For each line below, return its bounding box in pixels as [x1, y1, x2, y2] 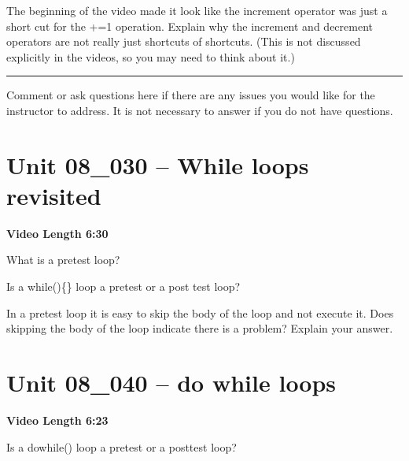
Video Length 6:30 [6, 225, 109, 241]
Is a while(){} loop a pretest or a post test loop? [6, 278, 241, 295]
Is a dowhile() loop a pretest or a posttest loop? [6, 438, 237, 455]
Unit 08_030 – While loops [6, 148, 309, 180]
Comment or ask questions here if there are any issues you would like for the [6, 87, 375, 103]
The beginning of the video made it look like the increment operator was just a [6, 2, 388, 18]
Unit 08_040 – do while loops [6, 366, 337, 399]
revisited [6, 179, 101, 211]
